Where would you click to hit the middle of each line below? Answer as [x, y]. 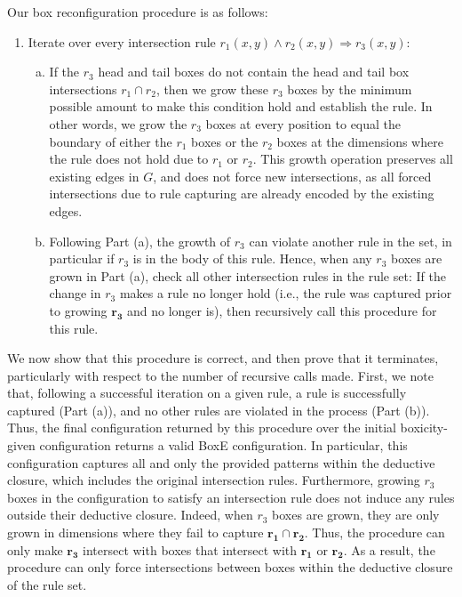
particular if [82, 258]
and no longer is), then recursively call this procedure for [282, 310]
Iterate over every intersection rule [122, 41]
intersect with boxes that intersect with [190, 549]
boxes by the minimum [350, 89]
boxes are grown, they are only [356, 515]
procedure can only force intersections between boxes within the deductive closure [230, 567]
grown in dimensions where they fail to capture [135, 532]
